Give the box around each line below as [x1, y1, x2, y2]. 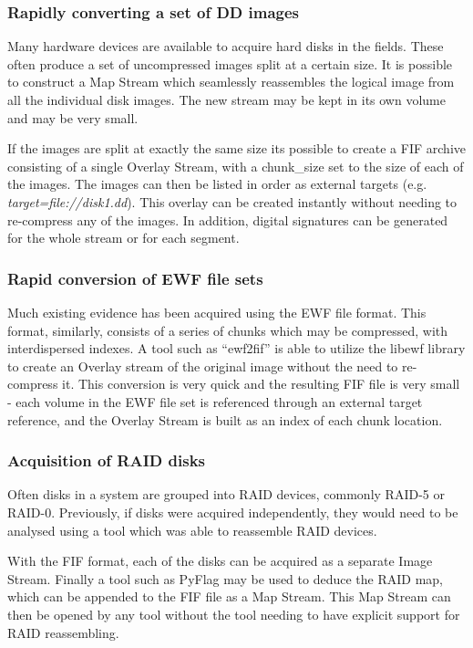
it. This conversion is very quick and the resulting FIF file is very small [62, 374, 460, 393]
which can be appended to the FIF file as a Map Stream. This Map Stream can [7, 587, 451, 606]
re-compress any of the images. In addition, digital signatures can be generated [7, 210, 448, 229]
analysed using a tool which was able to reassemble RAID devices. [7, 520, 377, 539]
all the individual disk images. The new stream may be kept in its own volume [7, 90, 446, 109]
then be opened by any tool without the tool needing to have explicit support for [7, 604, 460, 623]
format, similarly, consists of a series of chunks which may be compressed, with [7, 320, 448, 340]
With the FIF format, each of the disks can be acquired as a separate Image [7, 551, 433, 570]
